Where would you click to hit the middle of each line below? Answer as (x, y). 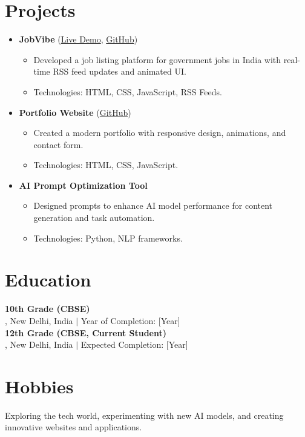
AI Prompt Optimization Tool (83, 185)
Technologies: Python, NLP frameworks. (108, 238)
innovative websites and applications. (74, 427)
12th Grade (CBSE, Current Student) (86, 332)
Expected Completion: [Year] (134, 344)
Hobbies (39, 386)
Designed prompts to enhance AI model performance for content (153, 205)
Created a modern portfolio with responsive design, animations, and (160, 133)
